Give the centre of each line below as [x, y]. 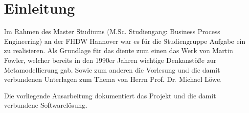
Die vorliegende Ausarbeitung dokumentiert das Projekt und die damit [110, 95]
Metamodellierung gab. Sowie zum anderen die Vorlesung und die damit [112, 69]
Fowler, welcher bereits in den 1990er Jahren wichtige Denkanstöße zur [110, 60]
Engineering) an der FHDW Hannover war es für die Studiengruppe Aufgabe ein [125, 41]
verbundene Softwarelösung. [46, 105]
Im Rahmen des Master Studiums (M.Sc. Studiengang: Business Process [112, 31]
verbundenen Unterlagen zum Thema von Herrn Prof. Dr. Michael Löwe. [113, 79]
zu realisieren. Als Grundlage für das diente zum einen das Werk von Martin [119, 50]
